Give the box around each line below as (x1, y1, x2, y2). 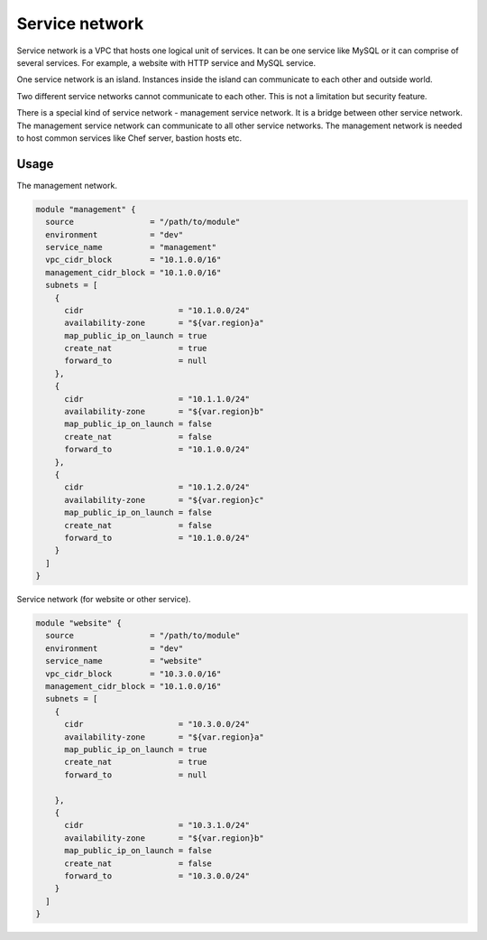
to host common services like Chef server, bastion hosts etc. (16, 132, 243, 144)
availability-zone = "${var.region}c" (64, 495, 265, 505)
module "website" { (35, 619, 122, 628)
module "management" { (35, 204, 136, 214)
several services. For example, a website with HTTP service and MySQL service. (16, 57, 317, 68)
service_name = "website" (45, 656, 203, 666)
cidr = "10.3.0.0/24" (64, 719, 250, 730)
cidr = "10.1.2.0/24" (64, 482, 250, 492)
